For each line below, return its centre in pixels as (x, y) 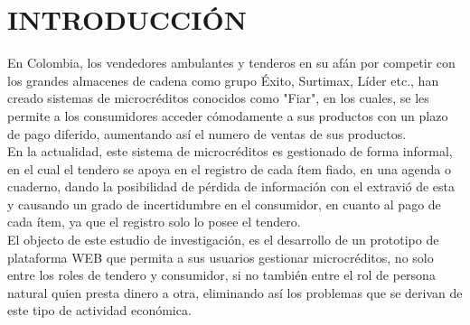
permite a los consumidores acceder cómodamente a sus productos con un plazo (228, 115)
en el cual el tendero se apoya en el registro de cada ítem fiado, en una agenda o (229, 168)
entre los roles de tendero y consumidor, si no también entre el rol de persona (221, 275)
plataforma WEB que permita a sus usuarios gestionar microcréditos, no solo (221, 257)
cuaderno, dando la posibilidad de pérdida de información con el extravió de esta (231, 186)
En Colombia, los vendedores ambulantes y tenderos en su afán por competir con (231, 63)
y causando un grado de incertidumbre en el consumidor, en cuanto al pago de (224, 204)
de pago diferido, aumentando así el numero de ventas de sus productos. (207, 133)
